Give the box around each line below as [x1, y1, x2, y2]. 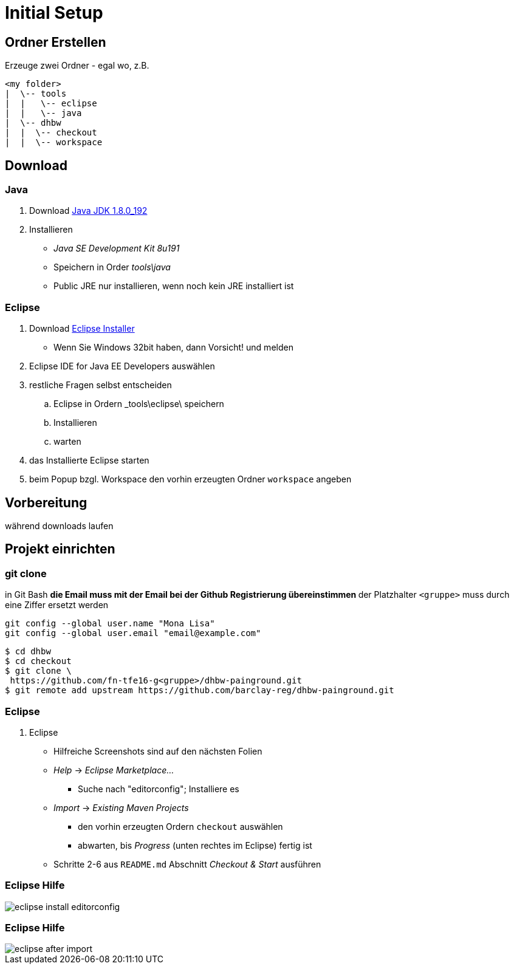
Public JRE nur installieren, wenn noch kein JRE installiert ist [53, 281, 294, 292]
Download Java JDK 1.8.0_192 [29, 205, 148, 216]
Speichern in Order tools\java [53, 262, 171, 273]
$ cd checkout [5, 656, 72, 666]
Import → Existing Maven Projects [53, 802, 189, 813]
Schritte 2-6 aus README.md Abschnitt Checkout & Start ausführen [53, 858, 321, 869]
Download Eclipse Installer [29, 323, 135, 334]
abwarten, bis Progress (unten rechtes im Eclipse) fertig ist [78, 840, 312, 851]
